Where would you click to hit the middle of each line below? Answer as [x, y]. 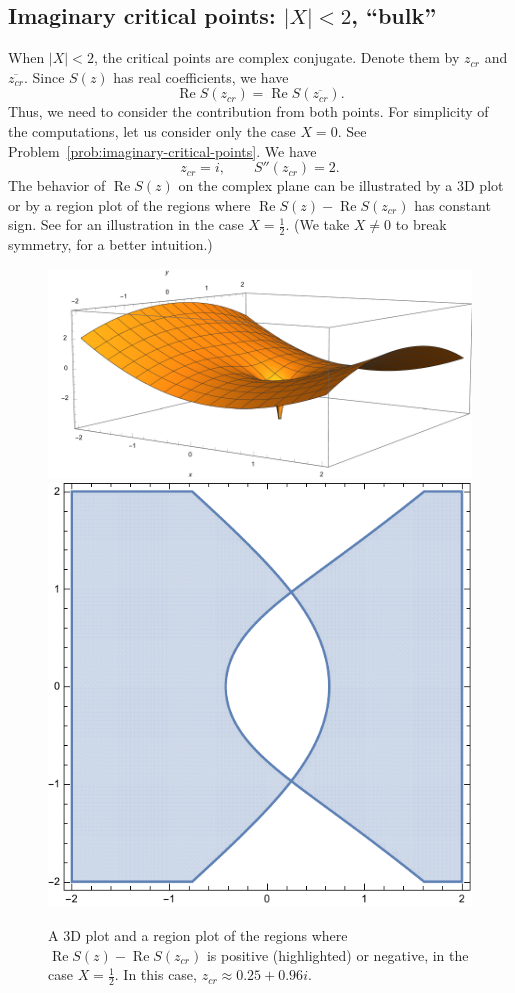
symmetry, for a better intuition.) [110, 244]
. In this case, [155, 974]
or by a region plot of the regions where [129, 204]
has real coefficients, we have [201, 76]
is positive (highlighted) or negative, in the [337, 954]
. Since [44, 76]
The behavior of [57, 185]
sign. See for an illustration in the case [126, 224]
